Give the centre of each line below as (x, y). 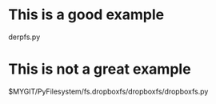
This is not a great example (100, 69)
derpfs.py (24, 37)
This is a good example (86, 15)
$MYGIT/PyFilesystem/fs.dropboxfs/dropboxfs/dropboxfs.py (108, 91)
